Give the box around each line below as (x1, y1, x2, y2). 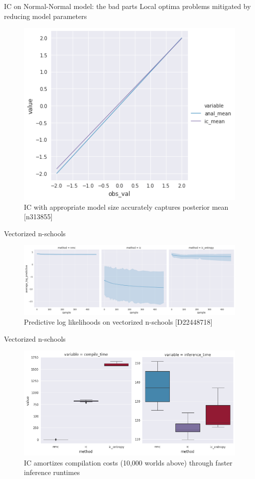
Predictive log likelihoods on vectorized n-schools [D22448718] (24, 317, 213, 327)
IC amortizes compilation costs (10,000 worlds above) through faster (24, 457, 233, 468)
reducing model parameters (4, 10, 87, 21)
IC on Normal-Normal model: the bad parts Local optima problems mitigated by (4, 1, 251, 11)
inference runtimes (24, 467, 80, 478)
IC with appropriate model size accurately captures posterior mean (24, 201, 229, 212)
